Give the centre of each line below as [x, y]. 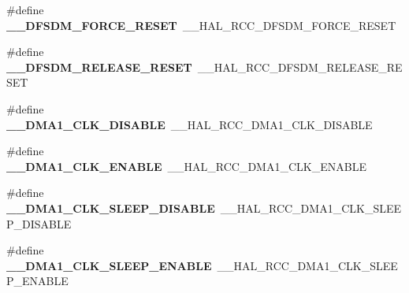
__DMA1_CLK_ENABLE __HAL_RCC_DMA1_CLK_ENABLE [186, 166]
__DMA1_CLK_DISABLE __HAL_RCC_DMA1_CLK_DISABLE [190, 124]
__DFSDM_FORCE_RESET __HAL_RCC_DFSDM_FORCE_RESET [201, 25]
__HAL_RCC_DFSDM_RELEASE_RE [300, 67]
